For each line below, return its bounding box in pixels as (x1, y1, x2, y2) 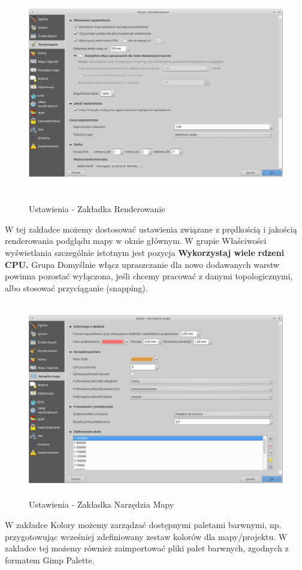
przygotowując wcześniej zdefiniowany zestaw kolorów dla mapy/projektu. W (5, 530, 288, 542)
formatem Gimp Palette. (5, 553, 95, 566)
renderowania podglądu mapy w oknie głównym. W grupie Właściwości (5, 234, 267, 247)
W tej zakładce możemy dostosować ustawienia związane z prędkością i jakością (5, 222, 297, 235)
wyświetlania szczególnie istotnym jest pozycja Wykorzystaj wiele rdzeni (5, 246, 285, 258)
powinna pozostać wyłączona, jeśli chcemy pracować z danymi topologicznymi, (5, 270, 293, 282)
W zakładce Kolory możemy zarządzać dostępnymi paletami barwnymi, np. (5, 518, 282, 531)
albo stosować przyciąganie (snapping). (5, 281, 148, 294)
